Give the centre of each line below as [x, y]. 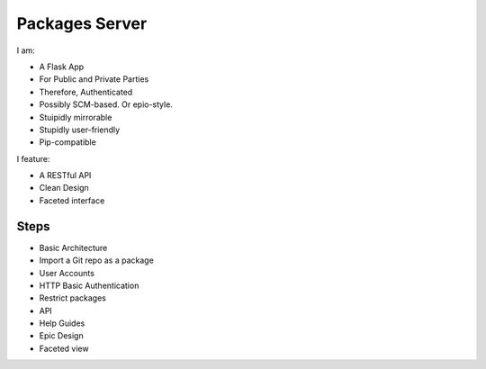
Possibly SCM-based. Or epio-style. [106, 104]
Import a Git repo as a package [97, 260]
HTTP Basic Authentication [89, 285]
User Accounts [67, 273]
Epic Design [62, 336]
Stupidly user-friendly [80, 130]
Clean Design [64, 188]
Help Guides [62, 323]
